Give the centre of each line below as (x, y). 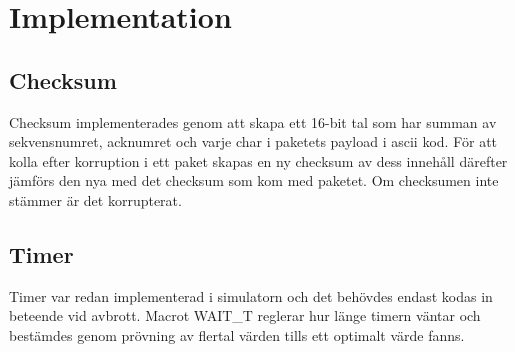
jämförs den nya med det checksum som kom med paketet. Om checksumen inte (254, 180)
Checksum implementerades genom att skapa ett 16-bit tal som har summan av (253, 121)
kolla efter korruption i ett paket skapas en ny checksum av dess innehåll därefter (258, 160)
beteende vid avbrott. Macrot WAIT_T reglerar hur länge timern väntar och (245, 315)
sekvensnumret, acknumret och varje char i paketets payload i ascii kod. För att (253, 141)
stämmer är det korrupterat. (95, 199)
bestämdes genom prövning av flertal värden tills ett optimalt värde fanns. (237, 334)
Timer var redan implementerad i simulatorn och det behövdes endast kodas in (251, 295)
